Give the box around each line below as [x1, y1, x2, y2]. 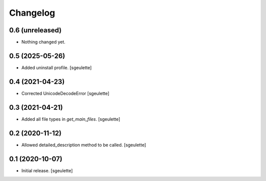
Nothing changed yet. [21, 39, 66, 45]
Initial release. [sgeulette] [21, 167, 73, 174]
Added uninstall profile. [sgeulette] [21, 64, 92, 71]
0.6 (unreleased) [9, 26, 62, 34]
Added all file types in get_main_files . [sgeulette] [21, 116, 121, 122]
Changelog [9, 7, 55, 18]
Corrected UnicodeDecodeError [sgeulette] [21, 90, 109, 96]
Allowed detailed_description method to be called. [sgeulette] [21, 142, 146, 148]
